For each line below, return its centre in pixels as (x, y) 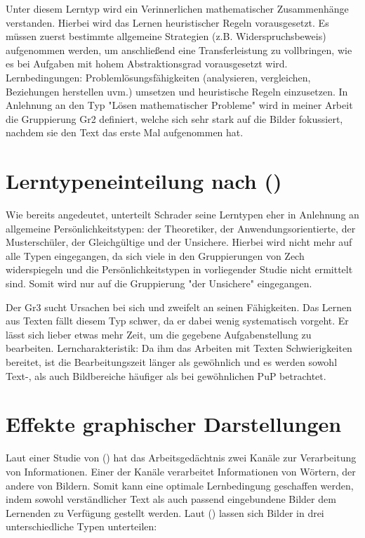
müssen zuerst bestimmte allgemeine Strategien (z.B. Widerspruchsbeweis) (166, 36)
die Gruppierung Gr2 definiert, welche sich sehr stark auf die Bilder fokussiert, (174, 118)
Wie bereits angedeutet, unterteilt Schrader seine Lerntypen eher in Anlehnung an (182, 215)
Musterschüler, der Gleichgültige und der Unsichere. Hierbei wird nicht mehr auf (179, 242)
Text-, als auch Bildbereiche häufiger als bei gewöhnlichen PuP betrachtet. (166, 375)
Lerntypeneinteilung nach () (144, 181)
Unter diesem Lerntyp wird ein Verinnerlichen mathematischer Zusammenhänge (177, 8)
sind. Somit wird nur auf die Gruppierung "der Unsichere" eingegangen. (159, 283)
